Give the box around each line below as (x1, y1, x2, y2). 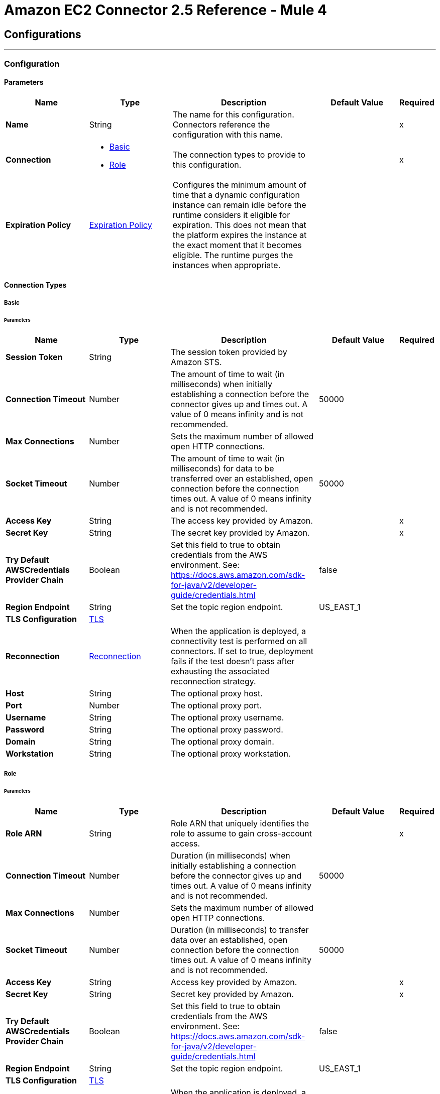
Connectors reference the (172, 119, 270, 130)
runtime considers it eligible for (172, 209, 290, 220)
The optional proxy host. (170, 688, 263, 699)
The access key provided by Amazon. (170, 516, 313, 526)
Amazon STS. (170, 357, 222, 368)
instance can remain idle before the (172, 199, 306, 210)
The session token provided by (170, 347, 287, 357)
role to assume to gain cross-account (170, 828, 312, 838)
